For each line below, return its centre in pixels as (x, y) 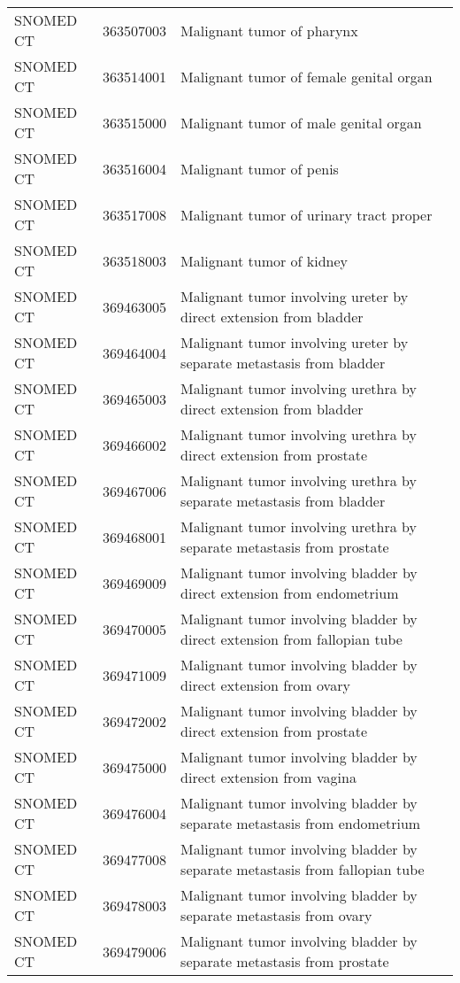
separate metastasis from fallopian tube (303, 869)
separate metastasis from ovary (276, 915)
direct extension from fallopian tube (291, 639)
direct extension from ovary (265, 685)
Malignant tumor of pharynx (269, 30)
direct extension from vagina (268, 777)
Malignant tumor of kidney (264, 260)
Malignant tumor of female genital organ (307, 76)
